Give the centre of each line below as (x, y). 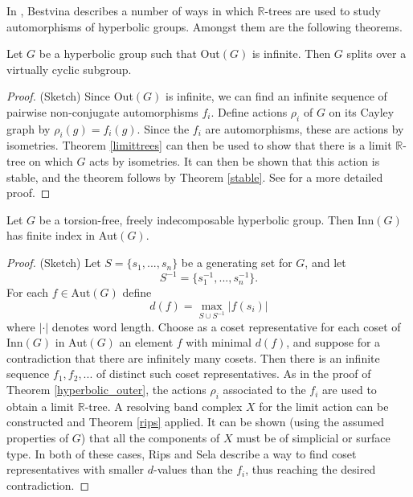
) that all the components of (150, 438)
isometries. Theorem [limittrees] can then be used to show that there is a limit (199, 145)
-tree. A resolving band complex (164, 406)
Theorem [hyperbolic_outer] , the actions (106, 390)
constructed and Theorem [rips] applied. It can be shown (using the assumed (195, 422)
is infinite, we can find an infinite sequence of (276, 96)
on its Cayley (362, 111)
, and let (325, 263)
